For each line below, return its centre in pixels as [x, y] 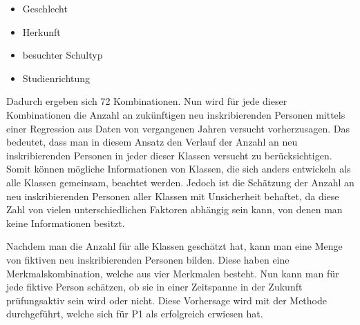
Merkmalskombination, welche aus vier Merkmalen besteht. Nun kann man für [173, 273]
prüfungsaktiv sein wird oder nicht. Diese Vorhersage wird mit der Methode [167, 300]
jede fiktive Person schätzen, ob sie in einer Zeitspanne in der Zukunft [154, 287]
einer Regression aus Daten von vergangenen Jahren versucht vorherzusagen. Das [178, 128]
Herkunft [41, 31]
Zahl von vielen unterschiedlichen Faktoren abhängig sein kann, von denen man [174, 209]
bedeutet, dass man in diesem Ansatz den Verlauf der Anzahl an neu [152, 142]
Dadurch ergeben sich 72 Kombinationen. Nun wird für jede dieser [147, 101]
